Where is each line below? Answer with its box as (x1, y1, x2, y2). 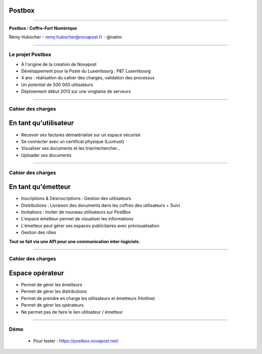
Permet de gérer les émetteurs (21, 282, 82, 288)
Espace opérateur (9, 269, 64, 277)
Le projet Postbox (9, 51, 51, 58)
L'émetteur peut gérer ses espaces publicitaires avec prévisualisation (21, 223, 160, 229)
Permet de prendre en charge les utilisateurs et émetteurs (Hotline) (21, 295, 155, 301)
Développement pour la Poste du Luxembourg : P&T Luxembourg (21, 68, 151, 74)
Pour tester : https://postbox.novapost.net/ (33, 338, 119, 344)
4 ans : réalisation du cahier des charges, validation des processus (21, 75, 155, 81)
